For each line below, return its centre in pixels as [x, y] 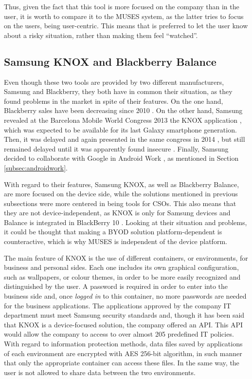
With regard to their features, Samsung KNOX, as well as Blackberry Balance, [122, 184]
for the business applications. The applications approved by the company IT [117, 305]
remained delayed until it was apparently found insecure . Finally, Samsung [116, 148]
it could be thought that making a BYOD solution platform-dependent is [113, 232]
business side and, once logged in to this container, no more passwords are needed [125, 296]
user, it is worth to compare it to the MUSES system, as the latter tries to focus [124, 16]
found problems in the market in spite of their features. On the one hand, [114, 101]
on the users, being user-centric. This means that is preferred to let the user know [126, 26]
